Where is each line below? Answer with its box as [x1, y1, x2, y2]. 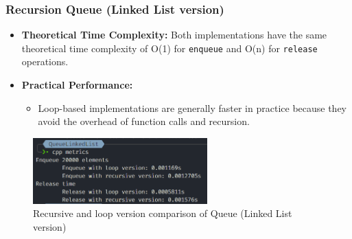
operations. [21, 54, 69, 69]
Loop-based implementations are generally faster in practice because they [38, 100, 347, 115]
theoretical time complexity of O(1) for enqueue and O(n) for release [21, 41, 318, 55]
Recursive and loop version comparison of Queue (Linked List [33, 206, 292, 220]
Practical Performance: [21, 78, 133, 92]
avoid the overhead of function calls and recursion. [38, 114, 250, 128]
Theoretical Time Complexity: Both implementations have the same [21, 27, 327, 42]
